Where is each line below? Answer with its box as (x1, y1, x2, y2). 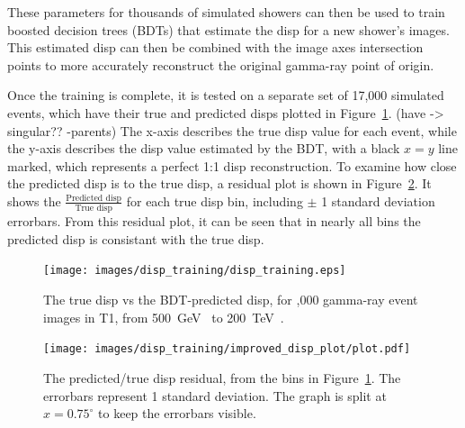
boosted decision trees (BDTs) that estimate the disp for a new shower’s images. (7, 20, 450, 39)
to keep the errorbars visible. (98, 404, 256, 423)
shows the (7, 191, 61, 210)
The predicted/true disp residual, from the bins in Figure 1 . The (43, 368, 401, 387)
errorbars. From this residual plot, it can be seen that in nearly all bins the (7, 212, 421, 231)
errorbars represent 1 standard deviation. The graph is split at (43, 386, 387, 405)
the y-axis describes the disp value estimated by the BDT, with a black (7, 139, 400, 158)
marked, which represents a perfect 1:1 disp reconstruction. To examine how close (7, 156, 457, 175)
